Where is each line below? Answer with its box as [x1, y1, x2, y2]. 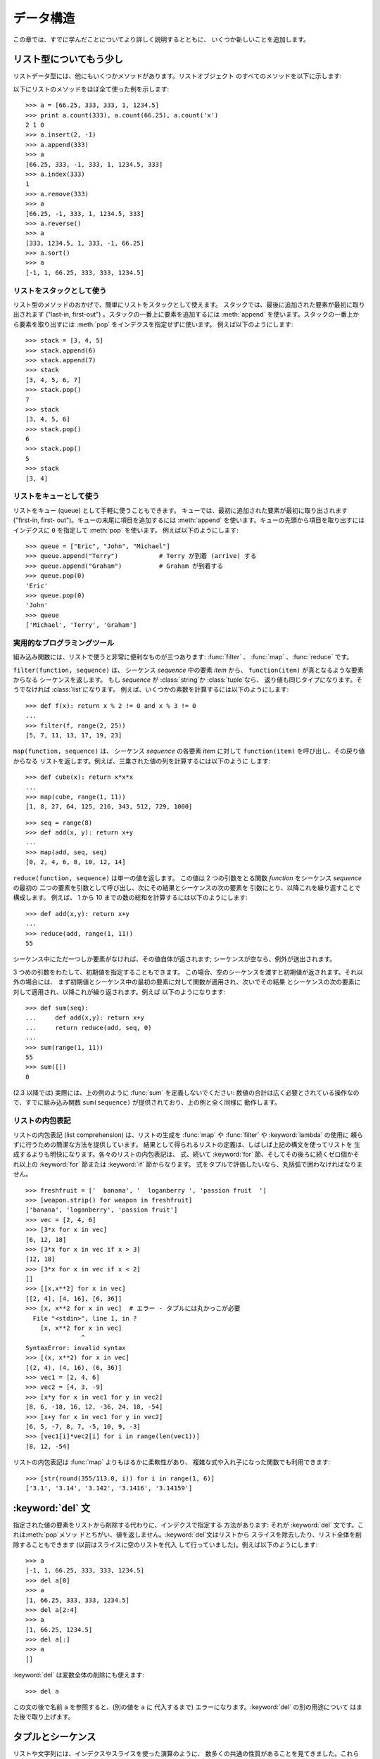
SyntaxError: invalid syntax [25, 1344, 126, 1352]
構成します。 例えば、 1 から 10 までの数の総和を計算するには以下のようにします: [13, 894, 248, 902]
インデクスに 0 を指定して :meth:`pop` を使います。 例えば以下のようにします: [13, 526, 239, 534]
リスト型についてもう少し [13, 53, 123, 65]
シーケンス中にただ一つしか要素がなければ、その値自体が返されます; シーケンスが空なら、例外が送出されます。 [13, 955, 336, 963]
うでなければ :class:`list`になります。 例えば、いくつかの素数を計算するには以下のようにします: [13, 685, 289, 694]
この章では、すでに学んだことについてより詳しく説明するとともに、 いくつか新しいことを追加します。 [13, 35, 310, 44]
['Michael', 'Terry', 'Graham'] [25, 621, 137, 629]
